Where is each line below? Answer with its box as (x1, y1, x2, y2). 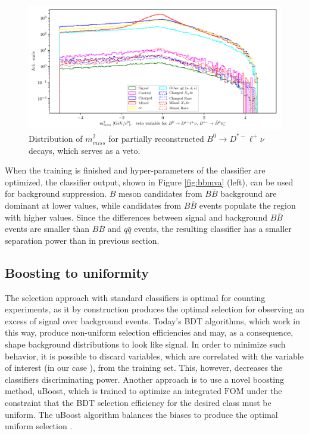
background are (220, 187, 277, 200)
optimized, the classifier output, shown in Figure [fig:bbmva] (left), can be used (5, 175, 294, 188)
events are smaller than (5, 222, 90, 235)
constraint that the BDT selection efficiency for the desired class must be (5, 396, 271, 408)
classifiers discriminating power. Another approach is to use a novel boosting (5, 373, 284, 385)
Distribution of (29, 132, 83, 144)
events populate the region (199, 199, 296, 212)
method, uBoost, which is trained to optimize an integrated (5, 385, 222, 397)
